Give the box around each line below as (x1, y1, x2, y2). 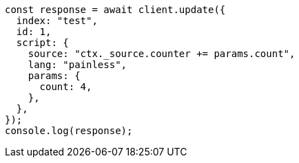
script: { (16, 37, 69, 48)
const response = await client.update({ (5, 4, 226, 15)
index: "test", (16, 15, 98, 26)
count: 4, (39, 81, 92, 92)
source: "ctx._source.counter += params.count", (28, 48, 296, 59)
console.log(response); (5, 125, 133, 136)
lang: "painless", (28, 59, 127, 70)
